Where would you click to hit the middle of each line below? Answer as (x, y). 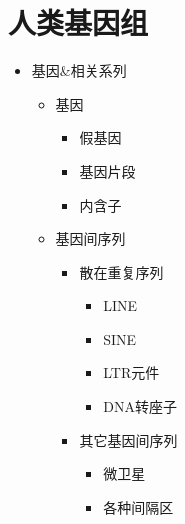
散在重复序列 (121, 271)
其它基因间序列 (128, 439)
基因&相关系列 (79, 70)
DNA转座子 (140, 406)
